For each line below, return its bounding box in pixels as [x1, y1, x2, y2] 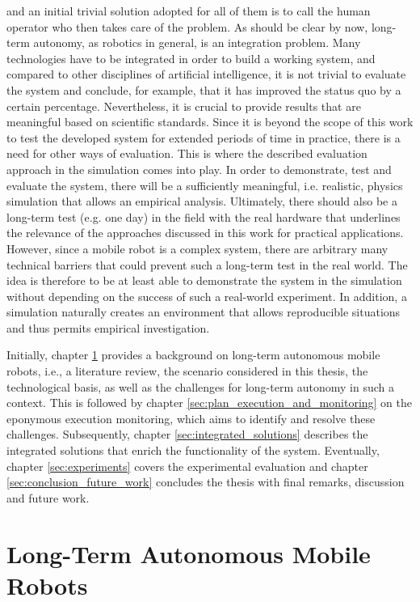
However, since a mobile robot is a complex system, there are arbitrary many [6, 240, 388, 256]
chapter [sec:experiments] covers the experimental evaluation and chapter [6, 457, 368, 474]
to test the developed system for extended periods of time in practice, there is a [6, 129, 401, 146]
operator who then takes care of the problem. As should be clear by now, [6, 18, 368, 35]
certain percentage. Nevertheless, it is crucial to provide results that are [6, 97, 361, 114]
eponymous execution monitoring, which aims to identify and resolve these [6, 409, 376, 426]
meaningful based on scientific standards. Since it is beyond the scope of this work [6, 113, 414, 130]
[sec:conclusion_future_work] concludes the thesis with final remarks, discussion [6, 473, 405, 490]
